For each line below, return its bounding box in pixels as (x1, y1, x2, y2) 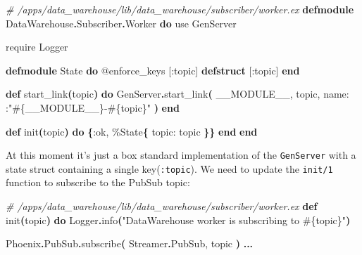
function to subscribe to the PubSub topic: (6, 175, 190, 190)
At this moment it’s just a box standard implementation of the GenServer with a (6, 148, 356, 162)
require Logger (6, 39, 68, 54)
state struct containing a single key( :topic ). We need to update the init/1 (6, 161, 333, 176)
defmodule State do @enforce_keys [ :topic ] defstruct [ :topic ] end (6, 63, 300, 77)
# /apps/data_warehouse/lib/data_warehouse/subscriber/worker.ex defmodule (6, 2, 354, 16)
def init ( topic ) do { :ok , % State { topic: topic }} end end (6, 124, 258, 138)
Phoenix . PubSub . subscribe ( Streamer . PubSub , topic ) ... (6, 236, 254, 251)
